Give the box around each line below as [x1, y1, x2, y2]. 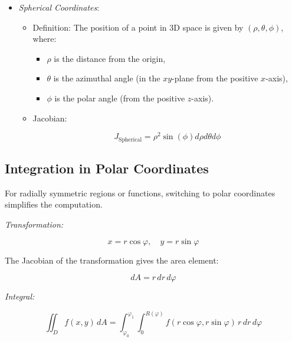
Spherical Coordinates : [18, 1, 100, 13]
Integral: [5, 290, 35, 302]
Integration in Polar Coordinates [5, 159, 209, 177]
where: [32, 32, 57, 45]
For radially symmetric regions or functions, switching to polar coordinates [5, 186, 275, 199]
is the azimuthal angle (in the [53, 72, 160, 84]
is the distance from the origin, [54, 52, 166, 64]
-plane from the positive [172, 72, 258, 84]
